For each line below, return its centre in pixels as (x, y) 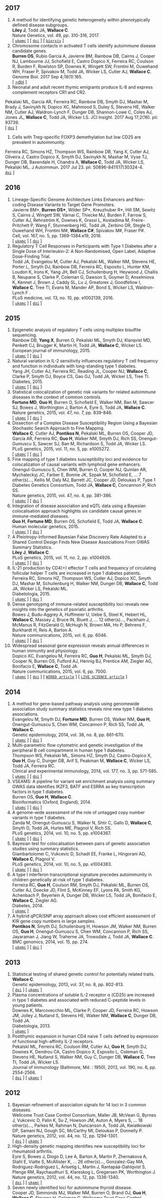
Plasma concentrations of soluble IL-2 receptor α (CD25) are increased (83, 995)
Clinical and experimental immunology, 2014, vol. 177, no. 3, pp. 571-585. (85, 771)
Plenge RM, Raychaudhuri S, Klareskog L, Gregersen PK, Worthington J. (84, 1172)
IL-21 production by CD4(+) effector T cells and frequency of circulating (84, 568)
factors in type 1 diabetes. (38, 792)
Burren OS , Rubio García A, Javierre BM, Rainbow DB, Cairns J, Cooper (84, 56)
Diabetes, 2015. (27, 381)
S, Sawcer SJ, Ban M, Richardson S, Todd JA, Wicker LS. (90, 444)
